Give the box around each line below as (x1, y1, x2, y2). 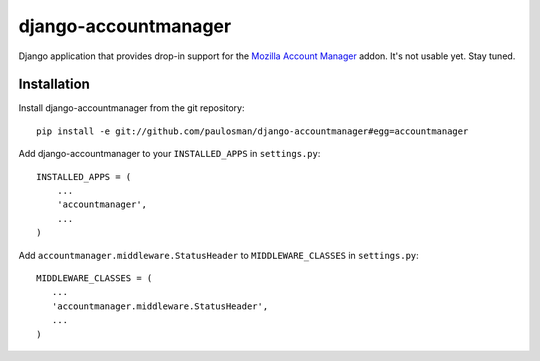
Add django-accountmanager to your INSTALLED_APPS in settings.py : (18, 148, 321, 160)
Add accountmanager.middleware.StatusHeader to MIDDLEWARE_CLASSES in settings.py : (18, 249, 419, 261)
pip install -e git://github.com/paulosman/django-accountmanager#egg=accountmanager (36, 125, 469, 137)
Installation (18, 76, 90, 93)
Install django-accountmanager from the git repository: (18, 102, 245, 114)
